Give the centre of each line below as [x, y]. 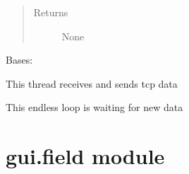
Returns [51, 12]
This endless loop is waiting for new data [94, 107]
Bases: [19, 60]
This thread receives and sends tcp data [92, 83]
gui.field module [85, 156]
